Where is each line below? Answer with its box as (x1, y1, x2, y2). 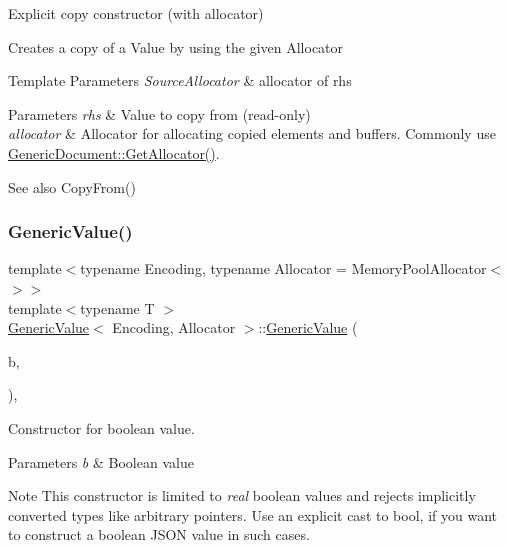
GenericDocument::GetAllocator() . (8, 142, 220, 163)
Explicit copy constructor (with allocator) (8, 3, 264, 23)
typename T (80, 297, 155, 318)
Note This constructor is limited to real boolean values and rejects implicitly (8, 485, 476, 506)
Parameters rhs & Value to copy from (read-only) (8, 103, 311, 124)
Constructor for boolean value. (8, 417, 195, 438)
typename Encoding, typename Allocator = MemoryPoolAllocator (80, 258, 487, 279)
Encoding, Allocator (112, 317, 236, 338)
